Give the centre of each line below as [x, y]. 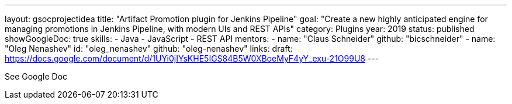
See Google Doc [36, 76]
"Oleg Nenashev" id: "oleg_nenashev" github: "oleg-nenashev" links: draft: [149, 49]
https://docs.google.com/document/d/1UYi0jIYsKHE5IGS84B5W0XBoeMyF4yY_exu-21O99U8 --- [192, 58]
